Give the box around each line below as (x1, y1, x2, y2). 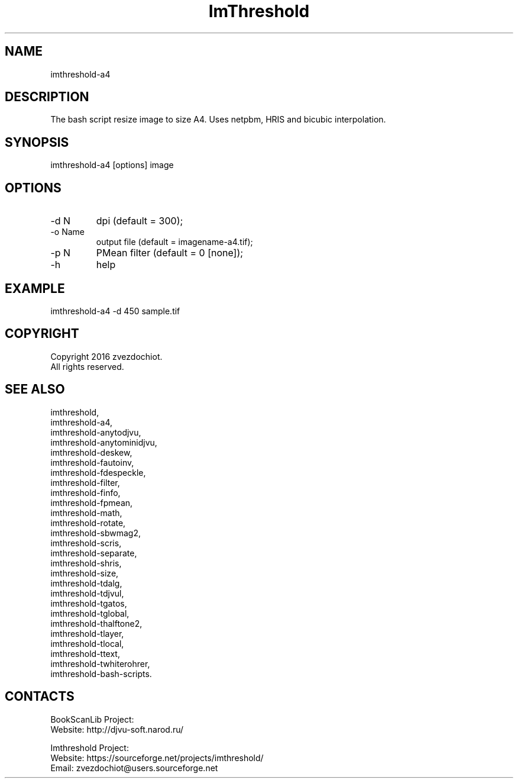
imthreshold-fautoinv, (50, 457, 134, 468)
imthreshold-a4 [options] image (50, 160, 174, 170)
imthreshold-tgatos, (50, 598, 127, 608)
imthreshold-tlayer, (50, 628, 124, 639)
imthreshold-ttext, (50, 648, 120, 659)
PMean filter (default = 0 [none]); (96, 247, 244, 259)
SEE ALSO (5, 382, 65, 397)
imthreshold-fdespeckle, (50, 467, 146, 478)
